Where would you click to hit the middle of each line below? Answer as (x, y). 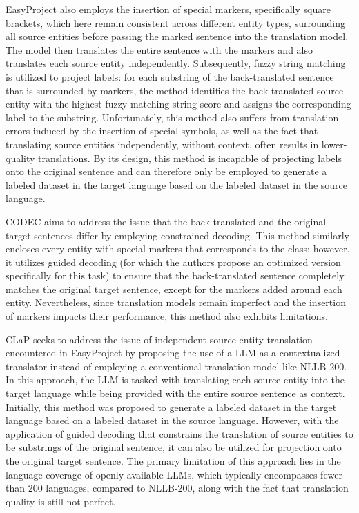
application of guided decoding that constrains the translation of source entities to (179, 433)
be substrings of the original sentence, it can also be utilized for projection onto (174, 447)
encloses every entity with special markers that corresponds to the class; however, (178, 249)
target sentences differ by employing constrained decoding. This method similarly (177, 235)
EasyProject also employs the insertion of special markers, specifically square (168, 9)
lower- (334, 144)
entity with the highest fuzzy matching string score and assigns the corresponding (178, 104)
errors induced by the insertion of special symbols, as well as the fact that (162, 131)
